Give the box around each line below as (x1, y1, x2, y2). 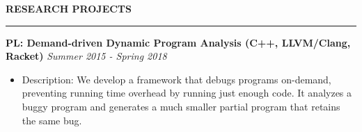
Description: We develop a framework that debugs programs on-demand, (22, 72, 331, 86)
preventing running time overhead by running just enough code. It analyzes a (22, 85, 352, 100)
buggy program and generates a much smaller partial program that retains (22, 99, 340, 113)
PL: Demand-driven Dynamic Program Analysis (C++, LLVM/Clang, (6, 35, 351, 49)
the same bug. (22, 113, 82, 127)
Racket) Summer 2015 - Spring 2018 (6, 49, 167, 63)
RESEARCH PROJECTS (6, 1, 132, 15)
